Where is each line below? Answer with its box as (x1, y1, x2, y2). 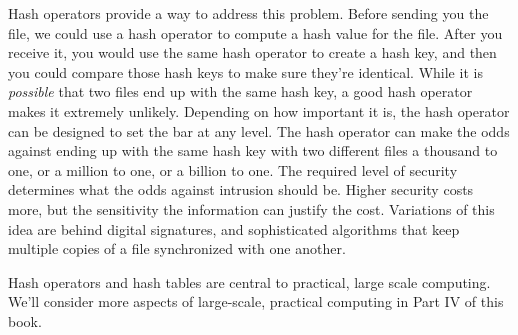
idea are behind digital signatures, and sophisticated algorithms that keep (8, 218, 460, 239)
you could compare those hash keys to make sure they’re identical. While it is (8, 61, 483, 82)
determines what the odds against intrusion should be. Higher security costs (8, 179, 474, 200)
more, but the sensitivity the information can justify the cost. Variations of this (8, 198, 495, 219)
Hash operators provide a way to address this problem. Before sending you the (8, 3, 489, 23)
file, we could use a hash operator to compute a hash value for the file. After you (8, 22, 503, 43)
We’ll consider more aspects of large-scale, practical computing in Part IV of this (8, 291, 504, 312)
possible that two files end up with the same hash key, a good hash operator (8, 81, 473, 102)
